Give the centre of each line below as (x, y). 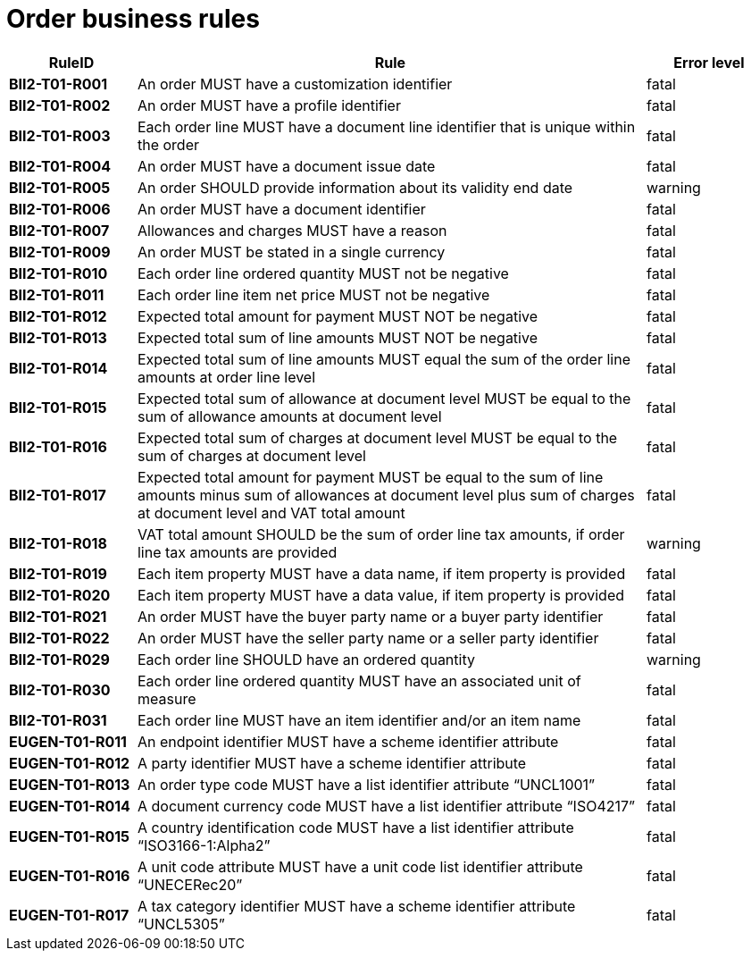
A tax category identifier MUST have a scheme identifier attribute (356, 906)
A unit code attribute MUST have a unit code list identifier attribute (360, 866)
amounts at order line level (226, 377)
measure (167, 698)
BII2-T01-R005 (60, 187)
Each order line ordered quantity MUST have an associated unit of (359, 681)
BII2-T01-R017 (58, 495)
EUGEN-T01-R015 (70, 836)
